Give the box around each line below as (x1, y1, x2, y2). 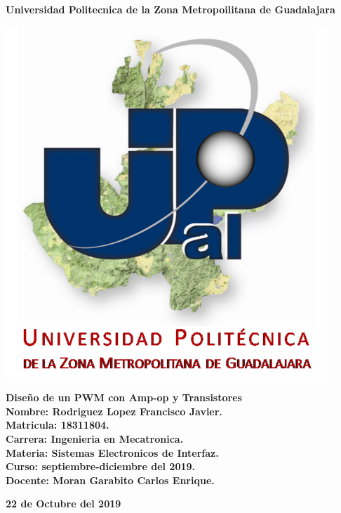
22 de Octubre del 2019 (6, 496, 121, 511)
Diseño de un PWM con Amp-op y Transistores (6, 390, 242, 405)
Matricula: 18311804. (6, 417, 109, 432)
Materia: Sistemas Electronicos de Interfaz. (6, 445, 219, 460)
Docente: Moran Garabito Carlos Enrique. (6, 472, 215, 487)
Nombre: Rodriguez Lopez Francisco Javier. (6, 403, 222, 418)
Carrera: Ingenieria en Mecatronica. (6, 431, 184, 446)
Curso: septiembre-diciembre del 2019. (6, 459, 196, 474)
